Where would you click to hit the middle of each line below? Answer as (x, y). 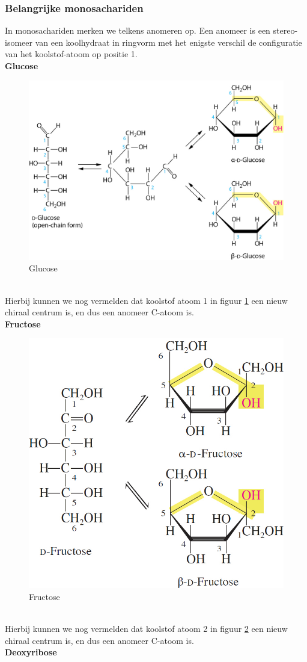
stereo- (285, 30)
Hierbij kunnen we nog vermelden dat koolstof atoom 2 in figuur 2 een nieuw (146, 629)
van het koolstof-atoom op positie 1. (71, 54)
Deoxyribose (31, 652)
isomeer (19, 42)
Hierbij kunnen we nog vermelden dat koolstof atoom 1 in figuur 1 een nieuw (146, 300)
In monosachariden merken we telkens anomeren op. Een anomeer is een (138, 30)
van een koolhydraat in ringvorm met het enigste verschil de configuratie (169, 42)
